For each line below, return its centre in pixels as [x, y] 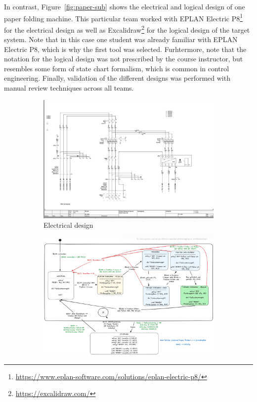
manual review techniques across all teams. [69, 88]
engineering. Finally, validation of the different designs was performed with [117, 78]
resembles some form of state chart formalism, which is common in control [117, 68]
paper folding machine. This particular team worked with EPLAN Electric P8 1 [124, 17]
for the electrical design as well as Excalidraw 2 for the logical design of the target [127, 29]
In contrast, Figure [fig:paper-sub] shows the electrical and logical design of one [125, 6]
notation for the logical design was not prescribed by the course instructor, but [124, 59]
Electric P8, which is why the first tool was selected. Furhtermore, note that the [125, 49]
